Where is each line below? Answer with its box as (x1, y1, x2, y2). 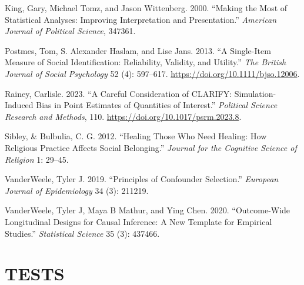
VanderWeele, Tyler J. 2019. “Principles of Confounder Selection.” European (5, 173, 279, 185)
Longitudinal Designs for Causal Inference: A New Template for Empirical (5, 215, 272, 227)
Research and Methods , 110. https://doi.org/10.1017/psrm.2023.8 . (5, 110, 242, 122)
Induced (5, 99, 34, 111)
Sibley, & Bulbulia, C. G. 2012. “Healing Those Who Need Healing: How (5, 130, 267, 142)
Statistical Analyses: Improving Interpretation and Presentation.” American (5, 13, 277, 25)
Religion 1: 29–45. (5, 153, 69, 165)
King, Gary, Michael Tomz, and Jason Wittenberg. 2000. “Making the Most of (5, 2, 288, 14)
